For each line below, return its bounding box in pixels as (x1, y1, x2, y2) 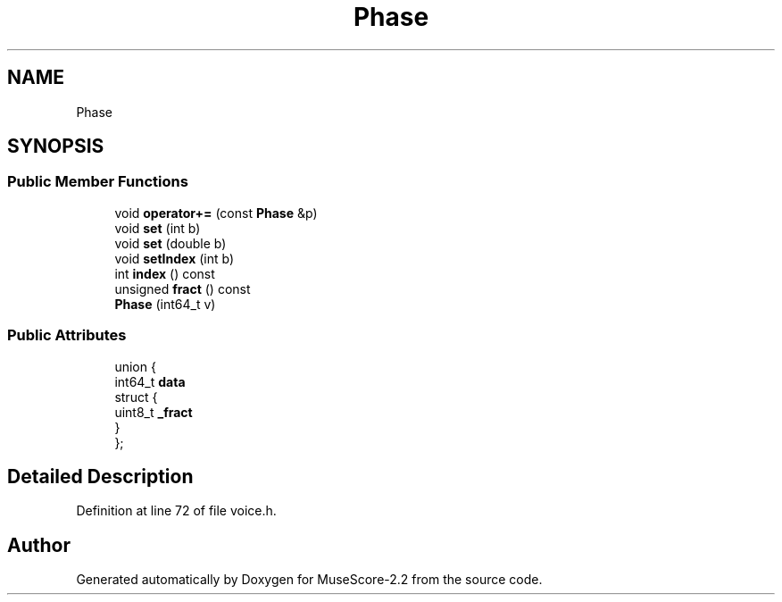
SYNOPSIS (7, 135, 104, 158)
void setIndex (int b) (114, 250, 235, 266)
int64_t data (114, 373, 186, 389)
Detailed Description (7, 464, 194, 488)
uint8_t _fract (114, 404, 193, 420)
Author (7, 533, 71, 556)
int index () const (114, 265, 215, 281)
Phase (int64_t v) (114, 296, 216, 312)
